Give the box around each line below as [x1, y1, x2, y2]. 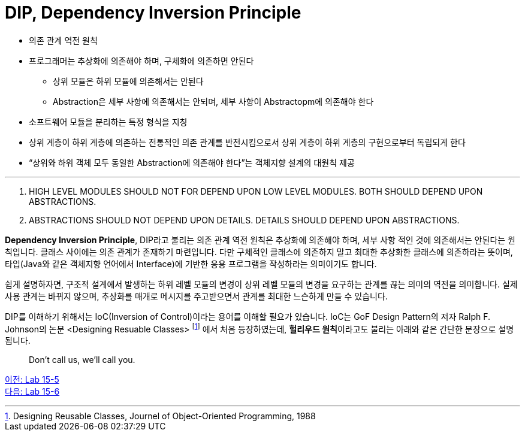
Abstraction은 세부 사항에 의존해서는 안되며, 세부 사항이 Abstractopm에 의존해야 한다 [53, 96, 374, 107]
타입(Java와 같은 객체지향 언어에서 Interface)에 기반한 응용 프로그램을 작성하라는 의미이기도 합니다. [5, 258, 377, 269]
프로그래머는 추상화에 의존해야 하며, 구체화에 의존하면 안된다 [29, 55, 254, 66]
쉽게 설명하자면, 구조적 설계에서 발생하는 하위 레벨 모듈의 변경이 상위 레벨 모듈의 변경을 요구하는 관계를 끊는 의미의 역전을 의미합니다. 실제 [5, 278, 518, 289]
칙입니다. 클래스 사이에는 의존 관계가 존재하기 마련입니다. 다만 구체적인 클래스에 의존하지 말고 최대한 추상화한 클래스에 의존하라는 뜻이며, [5, 246, 513, 257]
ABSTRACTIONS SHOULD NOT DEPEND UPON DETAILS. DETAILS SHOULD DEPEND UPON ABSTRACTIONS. [29, 214, 460, 225]
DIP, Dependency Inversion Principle [5, 2, 301, 23]
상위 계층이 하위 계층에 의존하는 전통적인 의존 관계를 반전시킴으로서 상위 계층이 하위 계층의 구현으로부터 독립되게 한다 [29, 137, 466, 147]
